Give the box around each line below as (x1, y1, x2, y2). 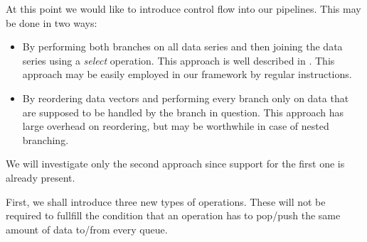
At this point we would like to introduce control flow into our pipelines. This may (6, 1, 361, 16)
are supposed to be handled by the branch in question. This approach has (22, 104, 344, 119)
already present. (6, 170, 75, 185)
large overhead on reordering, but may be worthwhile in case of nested (22, 119, 329, 133)
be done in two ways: (6, 15, 97, 30)
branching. (22, 132, 69, 147)
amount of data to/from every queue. (6, 221, 168, 236)
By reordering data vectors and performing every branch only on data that (22, 90, 349, 105)
